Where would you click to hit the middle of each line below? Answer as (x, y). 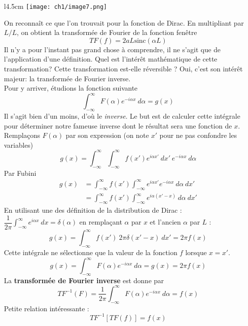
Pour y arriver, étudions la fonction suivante (71, 88)
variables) (18, 145)
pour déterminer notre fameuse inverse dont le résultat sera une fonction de (118, 125)
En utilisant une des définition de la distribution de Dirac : (93, 210)
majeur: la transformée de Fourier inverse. (67, 78)
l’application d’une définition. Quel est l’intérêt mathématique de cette (111, 59)
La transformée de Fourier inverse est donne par (84, 280)
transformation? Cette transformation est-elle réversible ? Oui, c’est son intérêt (124, 69)
